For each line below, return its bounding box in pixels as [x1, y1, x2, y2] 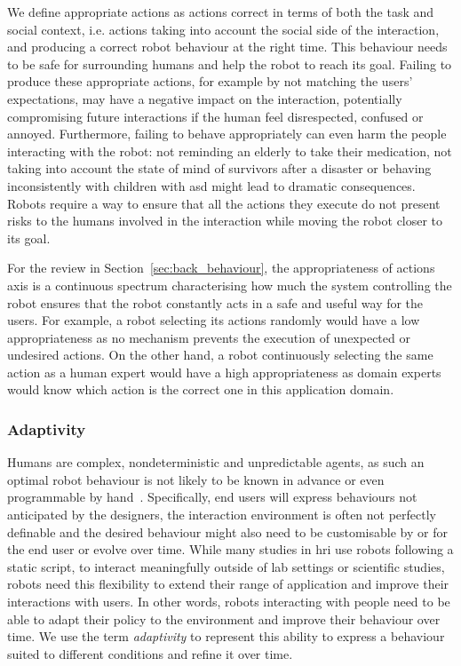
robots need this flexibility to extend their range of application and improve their [7, 575, 449, 593]
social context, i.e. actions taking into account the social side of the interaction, [7, 20, 440, 38]
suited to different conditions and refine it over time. [7, 644, 293, 662]
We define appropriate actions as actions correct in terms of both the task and [7, 3, 434, 20]
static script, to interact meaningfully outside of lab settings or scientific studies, [7, 557, 445, 575]
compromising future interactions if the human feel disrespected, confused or [7, 107, 424, 125]
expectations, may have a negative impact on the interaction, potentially [7, 89, 402, 107]
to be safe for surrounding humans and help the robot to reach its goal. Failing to [7, 54, 452, 73]
